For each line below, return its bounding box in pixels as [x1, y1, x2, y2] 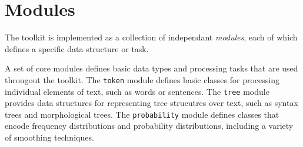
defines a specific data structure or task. [5, 42, 149, 54]
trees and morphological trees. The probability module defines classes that [5, 108, 279, 120]
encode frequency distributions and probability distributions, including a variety [5, 119, 294, 132]
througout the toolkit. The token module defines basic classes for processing [5, 73, 279, 86]
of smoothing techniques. [5, 131, 94, 143]
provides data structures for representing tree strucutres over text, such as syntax [5, 97, 298, 109]
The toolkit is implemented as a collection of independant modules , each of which [5, 31, 298, 43]
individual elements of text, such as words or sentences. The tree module [5, 85, 269, 97]
